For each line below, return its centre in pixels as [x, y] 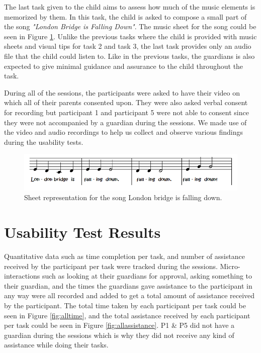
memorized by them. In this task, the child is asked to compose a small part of [125, 16]
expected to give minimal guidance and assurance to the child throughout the [124, 66]
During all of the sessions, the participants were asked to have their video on [122, 92]
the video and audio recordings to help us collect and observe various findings [124, 132]
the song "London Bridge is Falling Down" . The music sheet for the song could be [130, 26]
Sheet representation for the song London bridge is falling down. [123, 197]
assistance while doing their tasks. [56, 345]
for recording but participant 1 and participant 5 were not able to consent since [126, 112]
